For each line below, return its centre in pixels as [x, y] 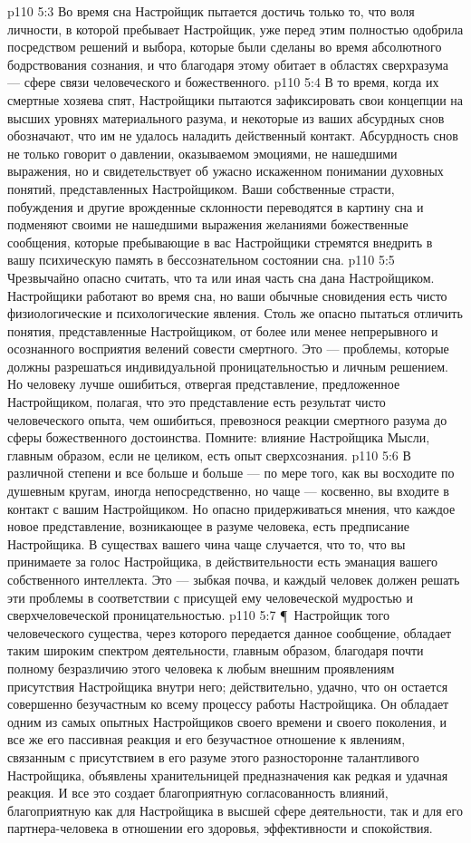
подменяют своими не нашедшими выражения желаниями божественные [208, 224]
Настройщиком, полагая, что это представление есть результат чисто [197, 402]
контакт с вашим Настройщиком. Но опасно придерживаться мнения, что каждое [231, 508]
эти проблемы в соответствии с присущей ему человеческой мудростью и [210, 597]
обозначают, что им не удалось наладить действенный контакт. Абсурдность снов [233, 136]
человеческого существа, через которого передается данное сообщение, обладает [230, 632]
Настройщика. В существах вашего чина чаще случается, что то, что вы [207, 543]
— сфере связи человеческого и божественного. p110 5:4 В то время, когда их [223, 82]
